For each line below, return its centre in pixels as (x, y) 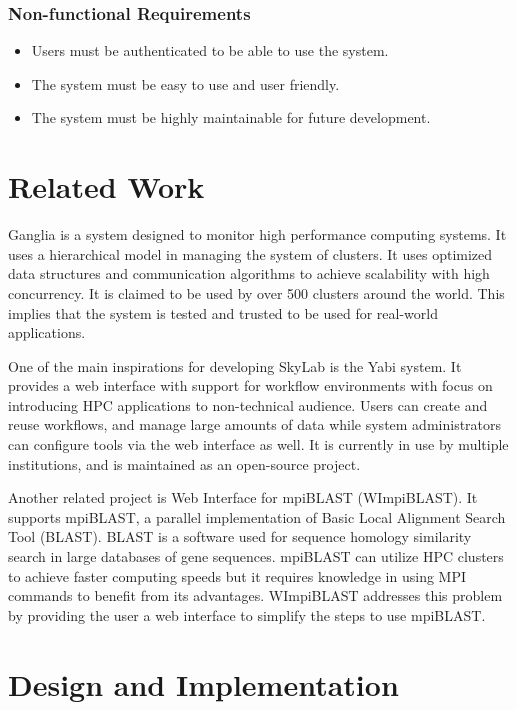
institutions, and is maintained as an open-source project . (184, 463)
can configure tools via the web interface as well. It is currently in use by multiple (258, 444)
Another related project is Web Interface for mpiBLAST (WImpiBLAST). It (243, 497)
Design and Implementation (203, 683)
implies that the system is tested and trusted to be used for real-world (223, 312)
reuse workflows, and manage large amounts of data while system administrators (255, 424)
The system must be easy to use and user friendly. (185, 83)
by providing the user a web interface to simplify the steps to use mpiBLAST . (247, 614)
